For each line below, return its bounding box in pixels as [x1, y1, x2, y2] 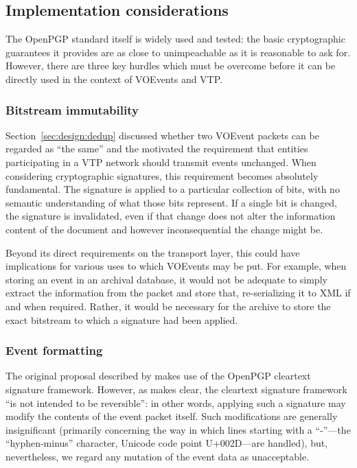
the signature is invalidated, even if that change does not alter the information [5, 209, 336, 223]
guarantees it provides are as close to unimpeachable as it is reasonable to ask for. [5, 45, 351, 59]
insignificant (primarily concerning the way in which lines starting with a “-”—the [5, 422, 351, 436]
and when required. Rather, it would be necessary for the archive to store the [5, 299, 331, 313]
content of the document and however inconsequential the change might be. [5, 222, 323, 236]
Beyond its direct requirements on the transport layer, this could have [5, 245, 300, 259]
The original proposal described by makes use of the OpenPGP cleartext [5, 368, 311, 383]
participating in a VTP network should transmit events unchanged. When [5, 154, 316, 169]
